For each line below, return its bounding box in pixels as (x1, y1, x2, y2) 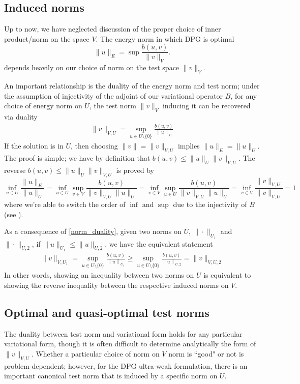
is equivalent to (203, 270, 251, 280)
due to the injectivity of (173, 199, 247, 210)
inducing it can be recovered (162, 100, 251, 111)
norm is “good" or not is (168, 348, 244, 359)
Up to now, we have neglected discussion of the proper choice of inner (4, 23, 221, 34)
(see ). (4, 209, 23, 219)
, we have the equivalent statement (105, 238, 213, 249)
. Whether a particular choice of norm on (31, 348, 160, 359)
